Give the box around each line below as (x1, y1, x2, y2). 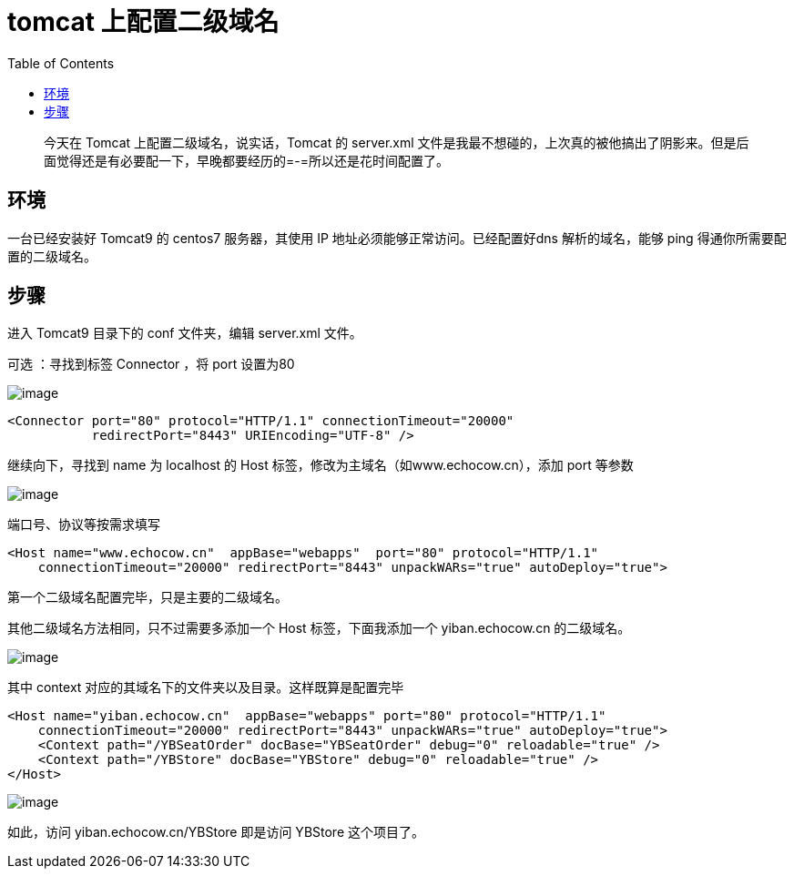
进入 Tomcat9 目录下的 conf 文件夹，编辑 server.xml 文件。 (7, 325, 362, 341)
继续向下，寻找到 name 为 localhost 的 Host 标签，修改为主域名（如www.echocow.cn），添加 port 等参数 (7, 457, 634, 474)
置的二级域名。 (7, 248, 97, 264)
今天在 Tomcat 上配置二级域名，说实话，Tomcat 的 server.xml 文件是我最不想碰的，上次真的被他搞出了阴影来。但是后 (44, 134, 749, 150)
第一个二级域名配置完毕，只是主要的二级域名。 (7, 589, 288, 606)
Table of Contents (7, 55, 115, 71)
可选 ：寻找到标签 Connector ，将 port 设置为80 (7, 356, 295, 372)
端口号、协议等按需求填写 (7, 516, 160, 533)
